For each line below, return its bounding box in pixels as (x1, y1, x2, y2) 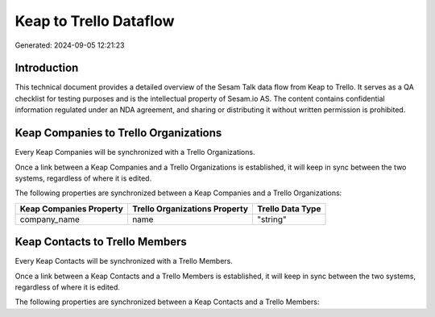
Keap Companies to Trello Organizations (14, 126, 222, 140)
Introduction (14, 61, 79, 75)
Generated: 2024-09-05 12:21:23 (14, 40, 125, 50)
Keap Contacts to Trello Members (14, 235, 187, 249)
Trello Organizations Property (131, 202, 249, 214)
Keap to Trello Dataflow (14, 12, 175, 30)
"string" (256, 214, 287, 225)
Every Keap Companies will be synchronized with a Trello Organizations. (14, 148, 255, 157)
